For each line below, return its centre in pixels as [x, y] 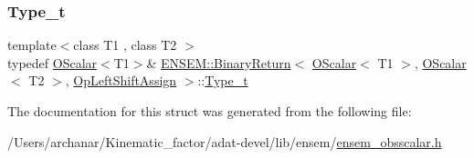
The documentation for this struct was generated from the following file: [210, 111]
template [32, 45]
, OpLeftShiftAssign [121, 80]
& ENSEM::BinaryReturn [219, 62]
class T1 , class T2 [125, 45]
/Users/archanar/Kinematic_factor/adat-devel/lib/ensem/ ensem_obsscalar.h [225, 141]
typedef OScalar [53, 62]
